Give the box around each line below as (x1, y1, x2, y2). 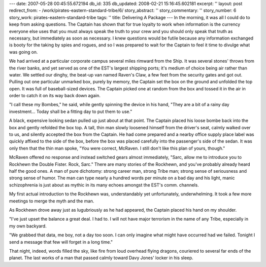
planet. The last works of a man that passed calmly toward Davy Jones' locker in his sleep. (9, 255, 194, 261)
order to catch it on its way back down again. (9, 93, 100, 99)
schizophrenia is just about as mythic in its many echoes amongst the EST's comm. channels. (9, 182, 199, 188)
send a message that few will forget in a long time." (9, 239, 113, 245)
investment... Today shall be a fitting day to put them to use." (9, 109, 133, 114)
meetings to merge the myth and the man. (9, 198, 95, 204)
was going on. (9, 49, 38, 55)
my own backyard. (9, 223, 47, 229)
